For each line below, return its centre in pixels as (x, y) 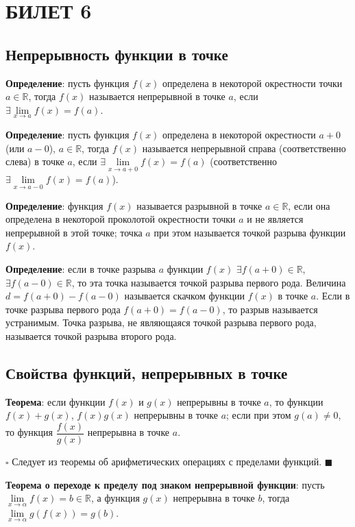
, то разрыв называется (270, 309)
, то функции (296, 401)
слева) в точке (35, 161)
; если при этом (259, 415)
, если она (309, 205)
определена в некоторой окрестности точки (253, 83)
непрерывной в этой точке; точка (74, 232)
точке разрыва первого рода (63, 309)
